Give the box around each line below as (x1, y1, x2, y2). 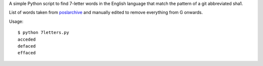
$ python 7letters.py (18, 30, 69, 35)
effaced (18, 50, 36, 56)
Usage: (9, 18, 24, 24)
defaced (18, 43, 36, 49)
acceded (18, 36, 36, 42)
